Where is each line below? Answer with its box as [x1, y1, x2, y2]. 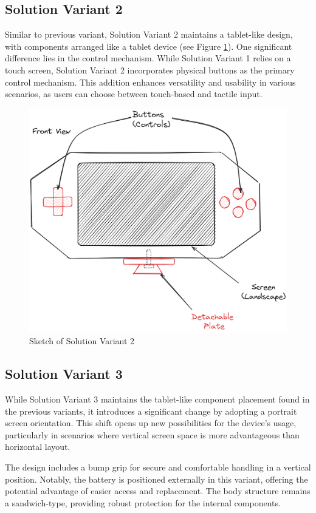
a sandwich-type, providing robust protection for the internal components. [5, 496, 281, 509]
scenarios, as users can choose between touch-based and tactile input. [5, 87, 263, 100]
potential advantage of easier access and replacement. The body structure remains [5, 484, 311, 497]
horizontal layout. [5, 440, 70, 453]
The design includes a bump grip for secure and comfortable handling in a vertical [5, 461, 311, 474]
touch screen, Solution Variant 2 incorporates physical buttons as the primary [5, 63, 295, 76]
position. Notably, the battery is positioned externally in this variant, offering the [5, 472, 308, 485]
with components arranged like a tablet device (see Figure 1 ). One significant [5, 39, 292, 52]
